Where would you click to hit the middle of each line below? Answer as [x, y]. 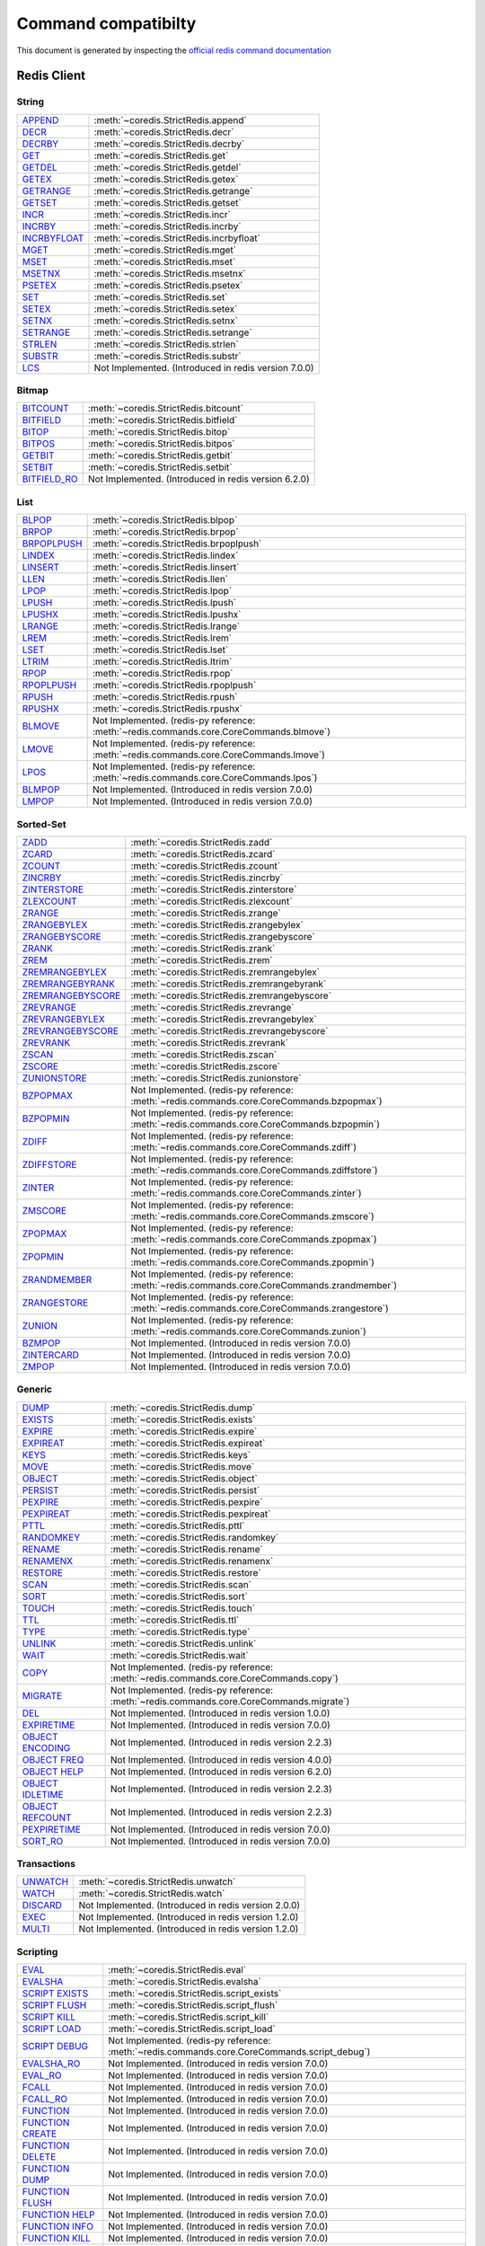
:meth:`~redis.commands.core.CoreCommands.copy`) [224, 1678]
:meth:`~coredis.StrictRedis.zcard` [203, 853]
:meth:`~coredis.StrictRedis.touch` [183, 1608]
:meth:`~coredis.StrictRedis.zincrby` [207, 878]
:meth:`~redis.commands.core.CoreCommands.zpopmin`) [252, 1262]
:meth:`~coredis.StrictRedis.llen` [160, 579]
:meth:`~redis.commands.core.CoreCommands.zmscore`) [252, 1216]
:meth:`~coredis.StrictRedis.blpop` [165, 520]
